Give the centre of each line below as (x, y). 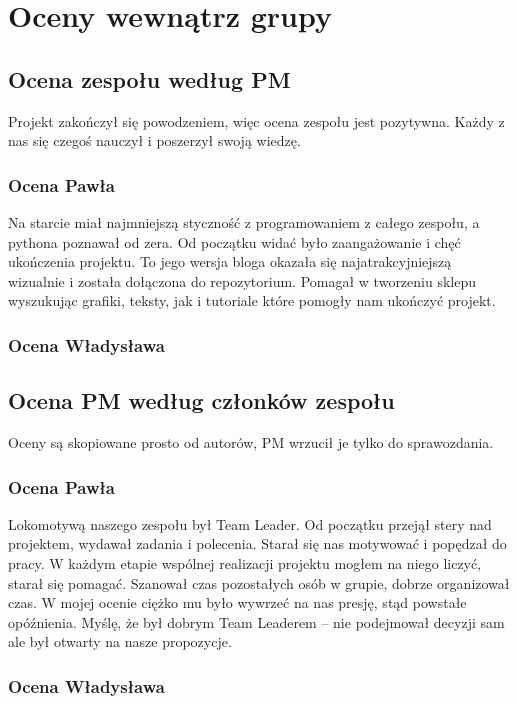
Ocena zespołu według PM (149, 78)
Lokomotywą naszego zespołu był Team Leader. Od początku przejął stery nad (250, 523)
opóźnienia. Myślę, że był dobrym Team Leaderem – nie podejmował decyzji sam (256, 621)
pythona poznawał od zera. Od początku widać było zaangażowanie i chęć (234, 241)
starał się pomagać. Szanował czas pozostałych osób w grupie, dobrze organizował (259, 582)
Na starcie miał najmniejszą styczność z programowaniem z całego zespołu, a (244, 221)
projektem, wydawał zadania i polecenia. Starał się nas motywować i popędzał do (257, 543)
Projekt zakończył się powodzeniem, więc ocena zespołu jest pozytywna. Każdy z (256, 120)
